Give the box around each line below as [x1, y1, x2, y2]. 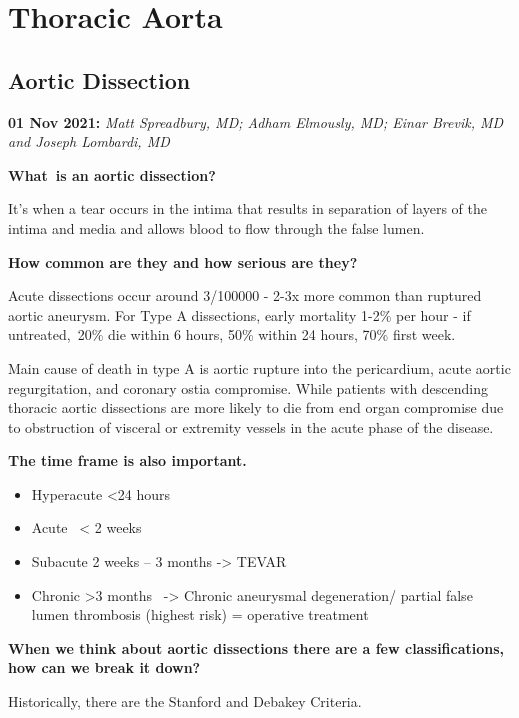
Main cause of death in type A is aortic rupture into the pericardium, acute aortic [8, 357, 511, 378]
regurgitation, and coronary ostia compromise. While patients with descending [8, 377, 489, 398]
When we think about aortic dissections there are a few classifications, [8, 637, 505, 658]
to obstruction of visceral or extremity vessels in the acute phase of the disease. [8, 416, 494, 437]
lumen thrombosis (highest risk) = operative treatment [31, 604, 369, 625]
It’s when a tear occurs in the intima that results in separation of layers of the [8, 198, 487, 219]
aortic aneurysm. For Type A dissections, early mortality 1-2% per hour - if [8, 304, 471, 325]
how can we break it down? [8, 657, 201, 678]
